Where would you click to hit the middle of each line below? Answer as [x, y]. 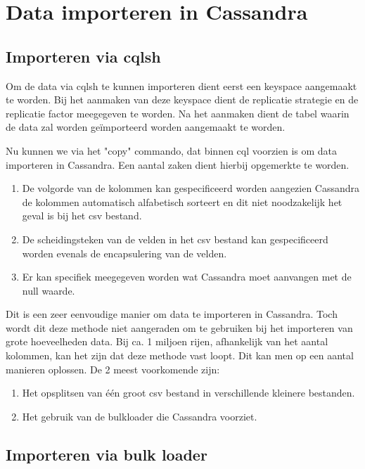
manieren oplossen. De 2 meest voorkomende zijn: [113, 369]
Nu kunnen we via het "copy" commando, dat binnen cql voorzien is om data [172, 150]
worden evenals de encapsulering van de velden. [124, 253]
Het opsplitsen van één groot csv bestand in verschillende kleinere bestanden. [188, 393]
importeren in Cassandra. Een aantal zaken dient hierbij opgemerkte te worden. [178, 164]
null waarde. [49, 290]
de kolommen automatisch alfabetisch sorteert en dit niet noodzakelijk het [182, 201]
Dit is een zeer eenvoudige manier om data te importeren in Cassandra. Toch [172, 314]
